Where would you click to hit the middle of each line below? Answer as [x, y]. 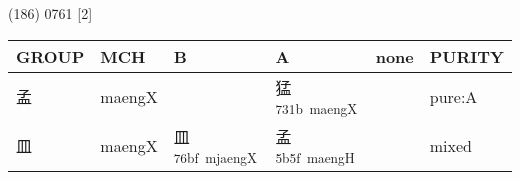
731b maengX [316, 108]
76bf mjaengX [215, 157]
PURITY [466, 56]
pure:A [453, 96]
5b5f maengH [315, 157]
